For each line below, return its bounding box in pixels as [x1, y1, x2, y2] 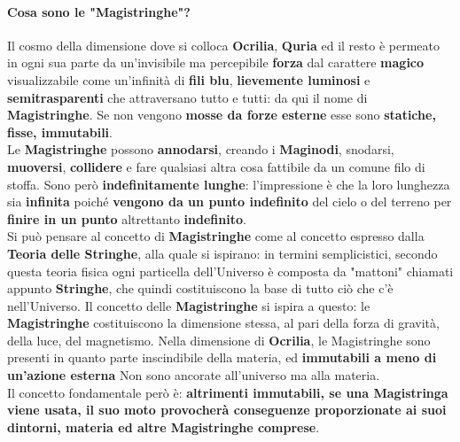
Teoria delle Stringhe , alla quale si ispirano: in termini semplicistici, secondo [7, 244, 438, 262]
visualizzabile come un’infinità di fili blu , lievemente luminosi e [7, 70, 370, 89]
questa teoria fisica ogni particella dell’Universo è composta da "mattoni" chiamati [7, 261, 454, 280]
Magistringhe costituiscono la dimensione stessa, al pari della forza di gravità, [7, 314, 440, 332]
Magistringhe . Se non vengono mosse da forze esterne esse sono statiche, [7, 105, 436, 124]
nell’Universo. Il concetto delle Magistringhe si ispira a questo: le [7, 296, 370, 314]
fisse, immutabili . [7, 122, 113, 141]
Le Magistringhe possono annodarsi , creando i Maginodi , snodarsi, [7, 140, 394, 159]
